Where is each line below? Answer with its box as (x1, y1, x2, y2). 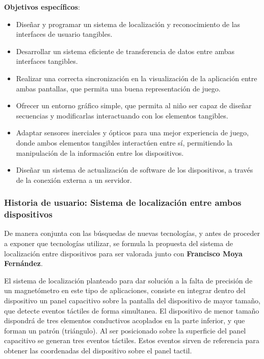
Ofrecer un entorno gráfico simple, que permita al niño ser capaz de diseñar (16, 100, 252, 111)
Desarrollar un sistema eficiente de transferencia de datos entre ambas (16, 45, 235, 56)
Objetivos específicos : (4, 2, 80, 12)
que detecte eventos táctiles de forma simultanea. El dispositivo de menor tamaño (4, 305, 259, 316)
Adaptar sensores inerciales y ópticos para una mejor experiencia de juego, (16, 127, 249, 138)
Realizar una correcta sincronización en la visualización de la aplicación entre (16, 73, 257, 83)
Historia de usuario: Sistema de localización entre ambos (4, 196, 242, 209)
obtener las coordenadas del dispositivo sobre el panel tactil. (4, 345, 192, 355)
